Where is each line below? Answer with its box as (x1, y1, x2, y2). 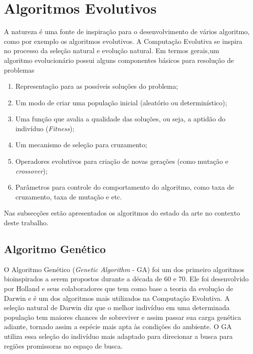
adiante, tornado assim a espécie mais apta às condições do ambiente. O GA (4, 321, 232, 332)
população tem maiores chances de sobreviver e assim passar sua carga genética (4, 312, 241, 322)
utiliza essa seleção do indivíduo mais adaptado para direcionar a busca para (4, 331, 233, 341)
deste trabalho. (4, 217, 49, 228)
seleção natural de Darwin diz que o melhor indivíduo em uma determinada (4, 302, 230, 313)
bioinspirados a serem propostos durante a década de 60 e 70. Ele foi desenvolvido (4, 274, 249, 284)
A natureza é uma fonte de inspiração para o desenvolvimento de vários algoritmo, (4, 26, 250, 37)
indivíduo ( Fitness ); (15, 123, 75, 133)
